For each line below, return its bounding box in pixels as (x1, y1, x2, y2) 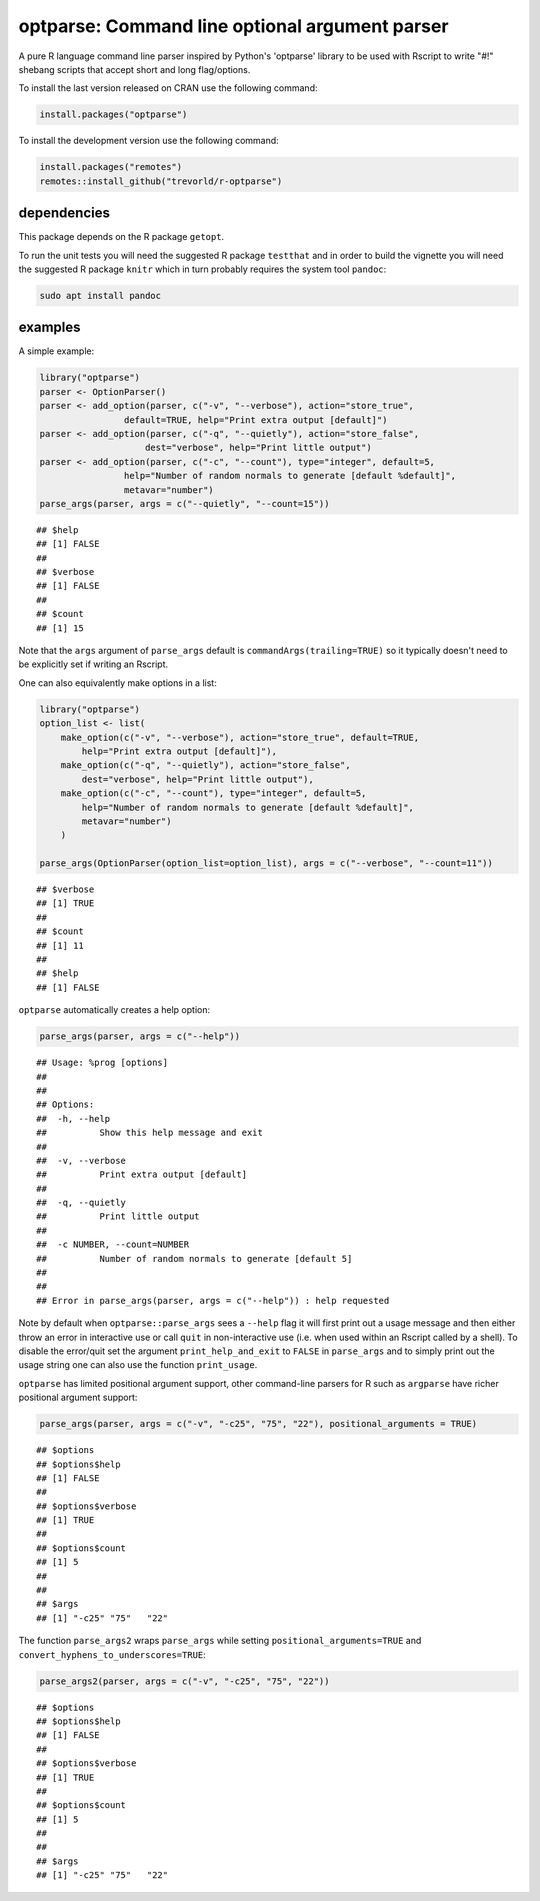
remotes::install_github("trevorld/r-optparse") (39, 175, 283, 187)
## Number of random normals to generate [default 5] (36, 1253, 353, 1264)
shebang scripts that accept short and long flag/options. (18, 63, 251, 75)
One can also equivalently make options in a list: (18, 676, 217, 689)
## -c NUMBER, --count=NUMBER (36, 1239, 190, 1250)
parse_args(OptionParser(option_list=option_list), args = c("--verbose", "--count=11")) (39, 858, 494, 869)
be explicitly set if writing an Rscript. (18, 658, 169, 670)
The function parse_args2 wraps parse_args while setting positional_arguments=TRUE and (18, 1635, 422, 1647)
